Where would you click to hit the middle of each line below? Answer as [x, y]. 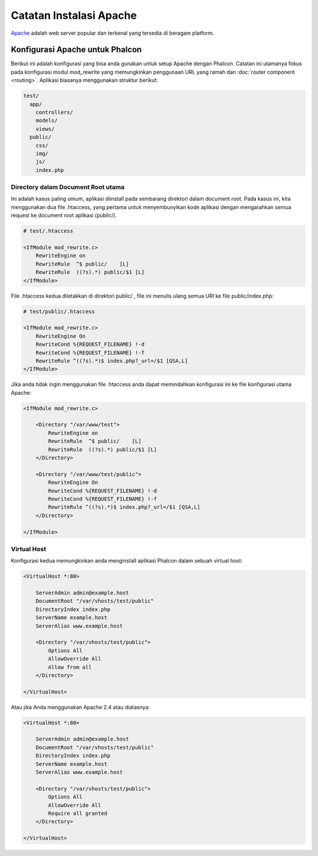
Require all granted [78, 813]
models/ [47, 120]
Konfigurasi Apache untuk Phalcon [76, 50]
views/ [45, 129]
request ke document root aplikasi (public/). [64, 216]
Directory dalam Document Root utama [68, 187]
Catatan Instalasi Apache [74, 15]
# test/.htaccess [48, 231]
